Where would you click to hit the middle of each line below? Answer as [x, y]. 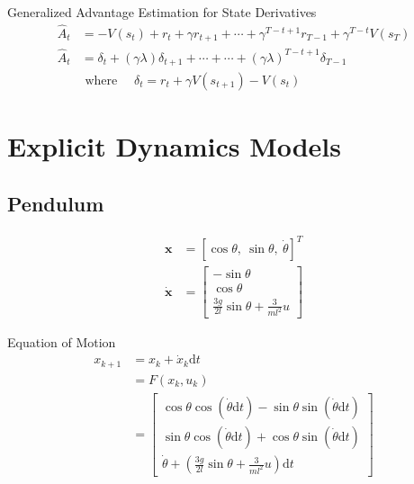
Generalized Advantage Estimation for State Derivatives [162, 12]
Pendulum [56, 203]
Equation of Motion [62, 342]
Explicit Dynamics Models [175, 146]
